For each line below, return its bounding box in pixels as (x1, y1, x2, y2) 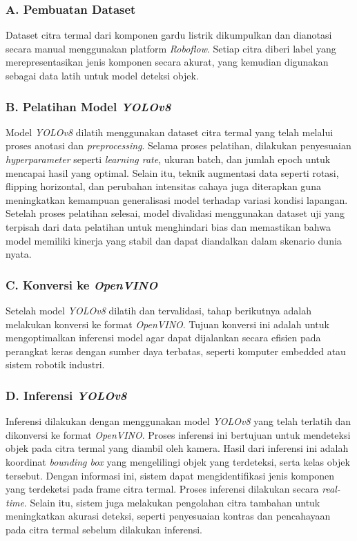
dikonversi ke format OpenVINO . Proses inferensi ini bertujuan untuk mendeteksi (6, 427, 351, 442)
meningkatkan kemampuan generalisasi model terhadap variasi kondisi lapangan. (6, 192, 348, 207)
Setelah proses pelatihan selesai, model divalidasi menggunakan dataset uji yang (6, 206, 345, 220)
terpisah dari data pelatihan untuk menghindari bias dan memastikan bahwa (6, 219, 331, 234)
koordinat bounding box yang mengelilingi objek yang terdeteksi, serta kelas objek (6, 454, 350, 468)
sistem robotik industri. (6, 357, 105, 372)
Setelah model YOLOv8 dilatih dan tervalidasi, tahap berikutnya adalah (6, 303, 311, 317)
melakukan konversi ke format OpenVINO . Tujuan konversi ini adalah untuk (6, 316, 329, 331)
